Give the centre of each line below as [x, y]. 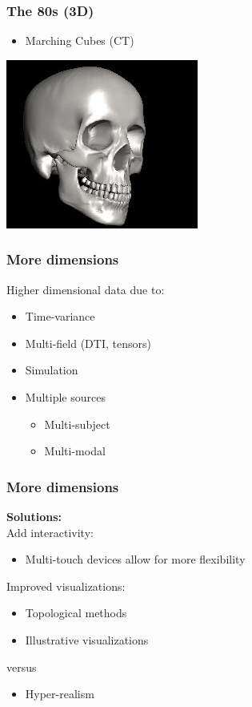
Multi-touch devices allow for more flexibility [135, 559]
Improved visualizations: [66, 586]
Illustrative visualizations [87, 639]
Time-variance [60, 316]
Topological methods [76, 613]
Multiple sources [65, 397]
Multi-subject [77, 424]
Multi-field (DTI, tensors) [88, 343]
